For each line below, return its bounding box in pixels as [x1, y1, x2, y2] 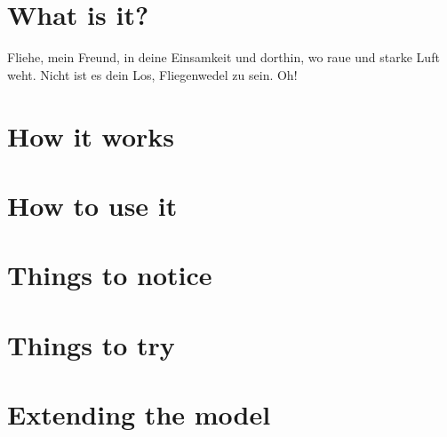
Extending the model [7, 396, 271, 432]
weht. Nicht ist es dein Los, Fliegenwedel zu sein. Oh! [7, 65, 298, 83]
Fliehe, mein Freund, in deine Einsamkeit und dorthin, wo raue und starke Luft [7, 48, 440, 67]
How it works [7, 117, 175, 154]
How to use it [7, 187, 178, 223]
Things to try [7, 326, 175, 362]
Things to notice [7, 257, 212, 293]
